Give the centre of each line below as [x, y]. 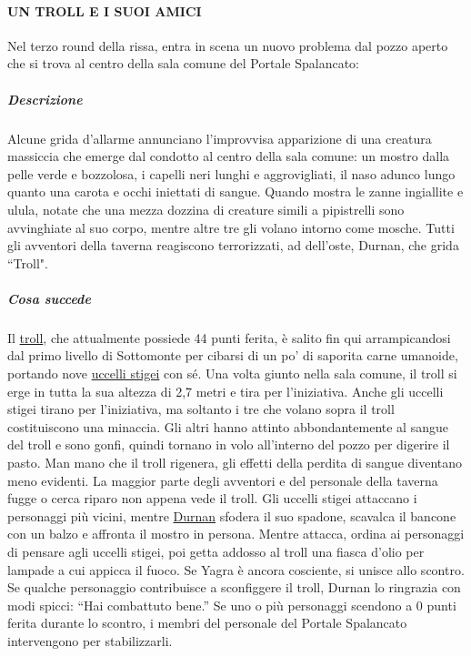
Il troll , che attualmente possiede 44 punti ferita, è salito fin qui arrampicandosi [229, 337]
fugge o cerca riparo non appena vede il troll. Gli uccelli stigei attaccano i [212, 498]
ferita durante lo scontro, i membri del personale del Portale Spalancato [207, 623]
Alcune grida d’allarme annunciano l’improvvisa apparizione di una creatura [220, 138]
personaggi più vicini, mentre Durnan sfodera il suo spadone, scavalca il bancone [232, 515]
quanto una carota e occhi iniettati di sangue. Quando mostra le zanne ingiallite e [235, 192]
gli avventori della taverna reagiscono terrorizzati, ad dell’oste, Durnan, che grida [233, 245]
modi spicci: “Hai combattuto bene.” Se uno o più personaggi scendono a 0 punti [232, 605]
